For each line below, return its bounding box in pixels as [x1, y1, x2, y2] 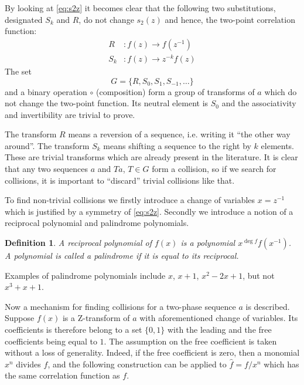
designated [5, 13, 43, 25]
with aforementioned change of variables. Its [139, 312, 298, 324]
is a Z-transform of [62, 312, 130, 324]
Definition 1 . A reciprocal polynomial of [5, 237, 152, 249]
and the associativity [221, 97, 296, 109]
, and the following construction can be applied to [47, 357, 227, 370]
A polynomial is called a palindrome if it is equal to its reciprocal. [5, 249, 239, 262]
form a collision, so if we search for [152, 163, 276, 175]
